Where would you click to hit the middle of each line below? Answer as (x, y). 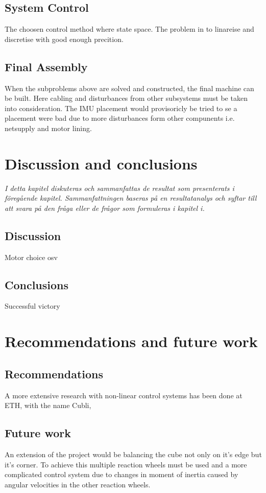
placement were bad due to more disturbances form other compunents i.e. (120, 118)
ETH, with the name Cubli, (48, 405)
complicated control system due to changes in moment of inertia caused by (122, 474)
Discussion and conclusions (101, 163)
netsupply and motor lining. (48, 128)
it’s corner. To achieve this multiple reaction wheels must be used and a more (126, 464)
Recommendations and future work (131, 341)
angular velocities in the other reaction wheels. (78, 484)
